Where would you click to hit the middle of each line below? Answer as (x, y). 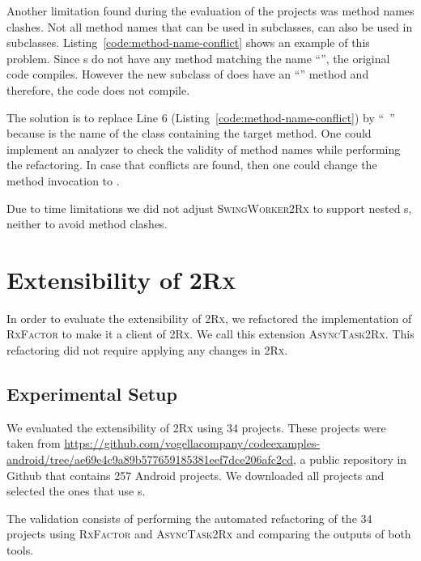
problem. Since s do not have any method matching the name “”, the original (198, 58)
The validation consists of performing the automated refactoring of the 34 (189, 518)
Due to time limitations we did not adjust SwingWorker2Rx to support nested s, (209, 208)
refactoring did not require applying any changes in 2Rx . (147, 350)
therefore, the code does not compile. (98, 89)
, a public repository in (350, 459)
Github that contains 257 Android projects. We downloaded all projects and (196, 475)
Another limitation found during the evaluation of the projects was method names (210, 11)
